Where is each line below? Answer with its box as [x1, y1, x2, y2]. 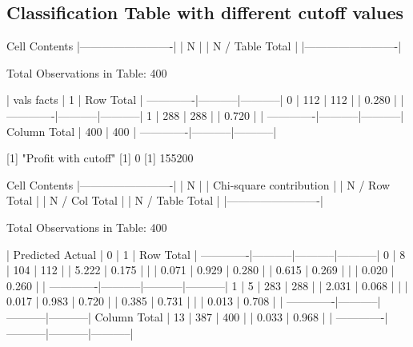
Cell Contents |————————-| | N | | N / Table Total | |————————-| [6, 38, 402, 54]
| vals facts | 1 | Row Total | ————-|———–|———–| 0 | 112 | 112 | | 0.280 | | [6, 91, 404, 108]
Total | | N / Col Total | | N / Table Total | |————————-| [6, 192, 323, 209]
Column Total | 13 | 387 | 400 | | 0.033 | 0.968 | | [94, 308, 333, 325]
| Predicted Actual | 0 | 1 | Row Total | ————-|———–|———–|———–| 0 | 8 [6, 245, 406, 262]
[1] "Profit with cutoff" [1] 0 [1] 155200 [6, 150, 194, 166]
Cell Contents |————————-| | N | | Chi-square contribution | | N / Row [6, 176, 391, 193]
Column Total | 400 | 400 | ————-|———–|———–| [6, 122, 277, 139]
